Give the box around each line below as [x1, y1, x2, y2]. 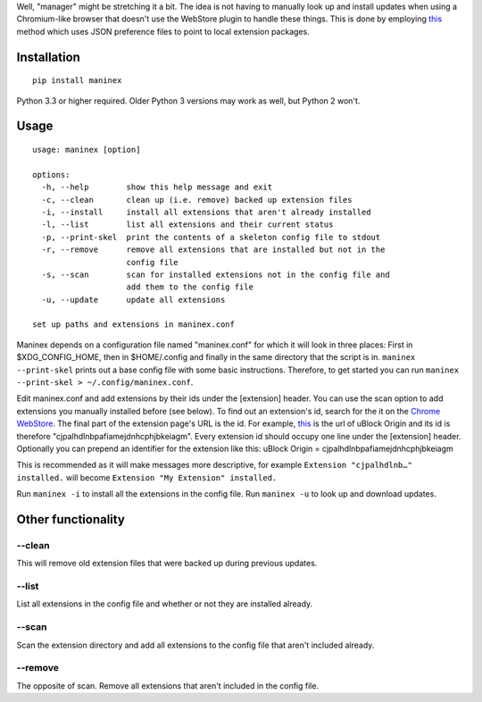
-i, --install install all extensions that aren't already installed [41, 206, 371, 217]
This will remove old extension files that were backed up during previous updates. [16, 558, 318, 569]
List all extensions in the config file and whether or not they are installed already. [16, 598, 313, 609]
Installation [16, 49, 80, 64]
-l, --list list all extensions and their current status [41, 220, 334, 230]
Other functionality [16, 512, 125, 527]
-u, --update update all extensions [41, 295, 226, 305]
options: [32, 170, 71, 180]
